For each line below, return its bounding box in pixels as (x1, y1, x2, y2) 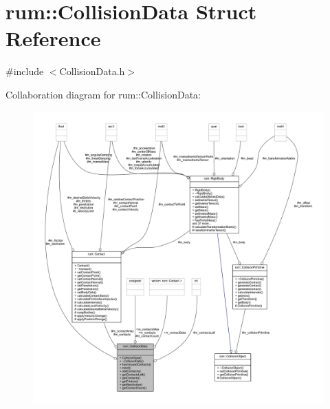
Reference (5, 24, 101, 52)
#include (5, 64, 44, 78)
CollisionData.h (59, 64, 125, 78)
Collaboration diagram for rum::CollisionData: (5, 87, 201, 101)
